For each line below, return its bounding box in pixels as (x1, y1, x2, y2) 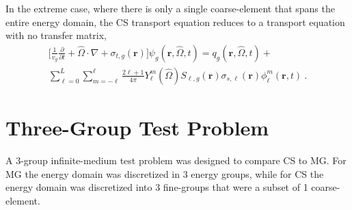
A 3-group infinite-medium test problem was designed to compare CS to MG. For (5, 153, 347, 167)
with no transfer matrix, (5, 28, 107, 42)
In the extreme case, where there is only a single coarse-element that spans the (5, 1, 335, 15)
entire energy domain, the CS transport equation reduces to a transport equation (5, 14, 345, 29)
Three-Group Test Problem (5, 114, 269, 142)
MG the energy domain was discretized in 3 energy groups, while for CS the (5, 166, 324, 181)
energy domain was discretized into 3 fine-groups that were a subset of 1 (5, 180, 308, 194)
